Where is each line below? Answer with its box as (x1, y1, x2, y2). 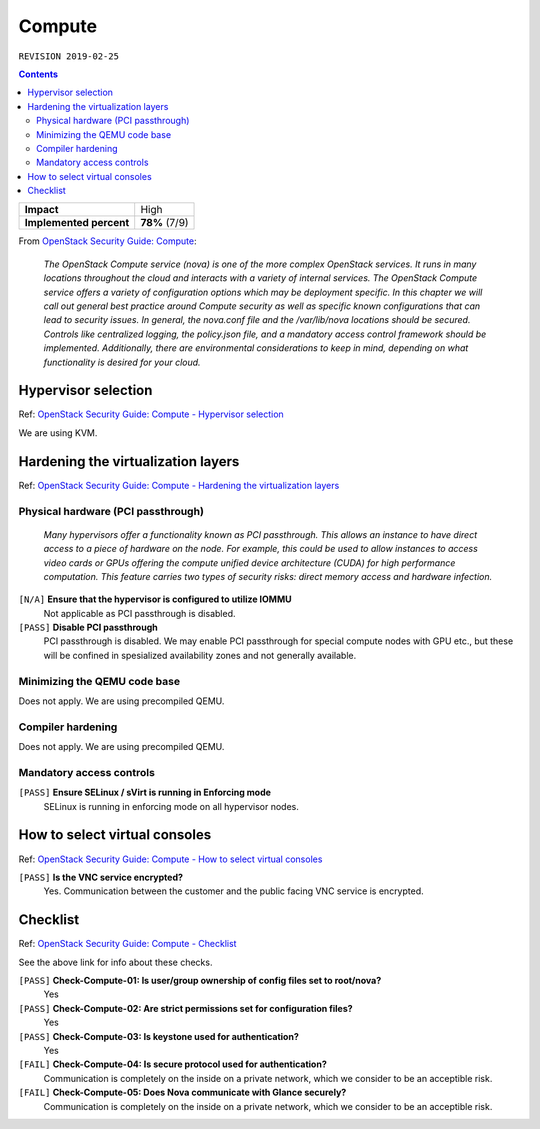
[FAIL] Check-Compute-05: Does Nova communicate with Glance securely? (18, 1086, 347, 1099)
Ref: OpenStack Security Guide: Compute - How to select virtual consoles (18, 853, 323, 865)
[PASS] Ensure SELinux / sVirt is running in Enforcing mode (18, 786, 272, 799)
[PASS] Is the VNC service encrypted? (18, 871, 184, 883)
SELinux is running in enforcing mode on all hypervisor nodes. (43, 800, 300, 812)
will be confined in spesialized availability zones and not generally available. (43, 649, 357, 661)
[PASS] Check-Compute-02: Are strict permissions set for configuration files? (18, 1002, 354, 1014)
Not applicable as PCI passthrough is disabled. (43, 607, 236, 619)
